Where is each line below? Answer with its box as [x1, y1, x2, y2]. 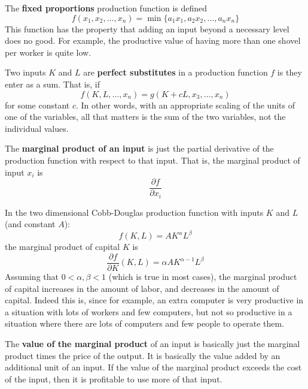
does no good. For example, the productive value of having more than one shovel [5, 34, 301, 47]
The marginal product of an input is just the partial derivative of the [5, 142, 274, 155]
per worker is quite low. [5, 46, 92, 58]
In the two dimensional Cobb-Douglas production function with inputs [5, 206, 264, 218]
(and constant [5, 218, 56, 230]
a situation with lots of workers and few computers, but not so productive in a [5, 305, 292, 318]
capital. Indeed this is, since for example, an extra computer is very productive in [5, 294, 304, 306]
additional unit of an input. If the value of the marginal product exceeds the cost [5, 361, 302, 373]
